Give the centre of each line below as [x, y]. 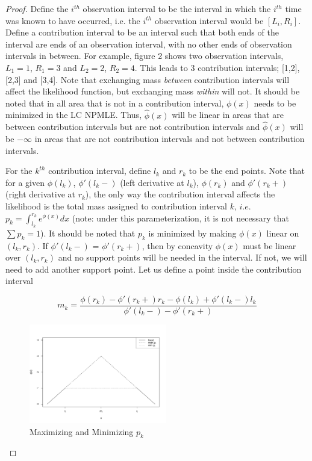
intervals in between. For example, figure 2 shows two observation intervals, [145, 56]
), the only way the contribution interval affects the [180, 194]
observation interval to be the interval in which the [177, 8]
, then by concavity [177, 245]
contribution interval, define [100, 171]
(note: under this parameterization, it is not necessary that [181, 218]
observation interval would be [209, 20]
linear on [283, 233]
